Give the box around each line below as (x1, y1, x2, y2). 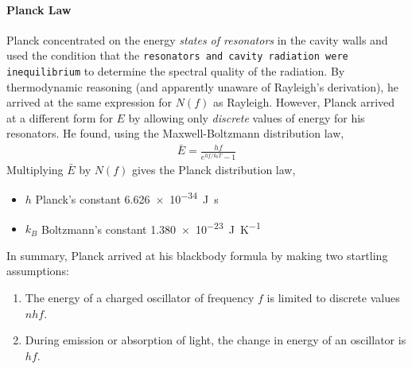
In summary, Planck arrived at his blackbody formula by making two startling (6, 247, 388, 263)
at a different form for (6, 109, 113, 126)
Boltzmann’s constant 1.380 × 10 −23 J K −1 (41, 218, 261, 237)
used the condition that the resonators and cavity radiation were (6, 47, 348, 64)
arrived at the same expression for (6, 94, 173, 111)
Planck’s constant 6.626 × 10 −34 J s (35, 188, 219, 207)
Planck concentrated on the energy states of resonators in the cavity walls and (6, 31, 388, 48)
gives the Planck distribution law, (131, 161, 296, 177)
